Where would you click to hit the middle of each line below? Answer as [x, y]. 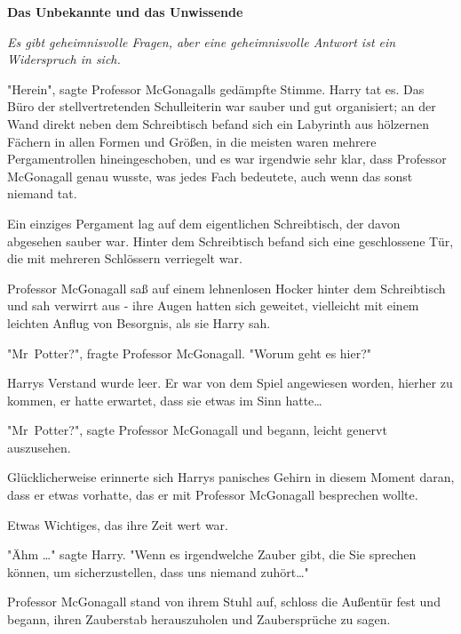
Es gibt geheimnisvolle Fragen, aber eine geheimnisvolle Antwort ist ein [202, 41]
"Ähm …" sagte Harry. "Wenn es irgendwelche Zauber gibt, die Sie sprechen [212, 554]
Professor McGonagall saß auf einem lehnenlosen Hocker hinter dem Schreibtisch [227, 288]
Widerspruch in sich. [64, 59]
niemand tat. [42, 193]
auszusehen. [39, 447]
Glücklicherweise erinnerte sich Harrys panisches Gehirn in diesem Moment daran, [231, 477]
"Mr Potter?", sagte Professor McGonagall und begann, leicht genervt [197, 430]
